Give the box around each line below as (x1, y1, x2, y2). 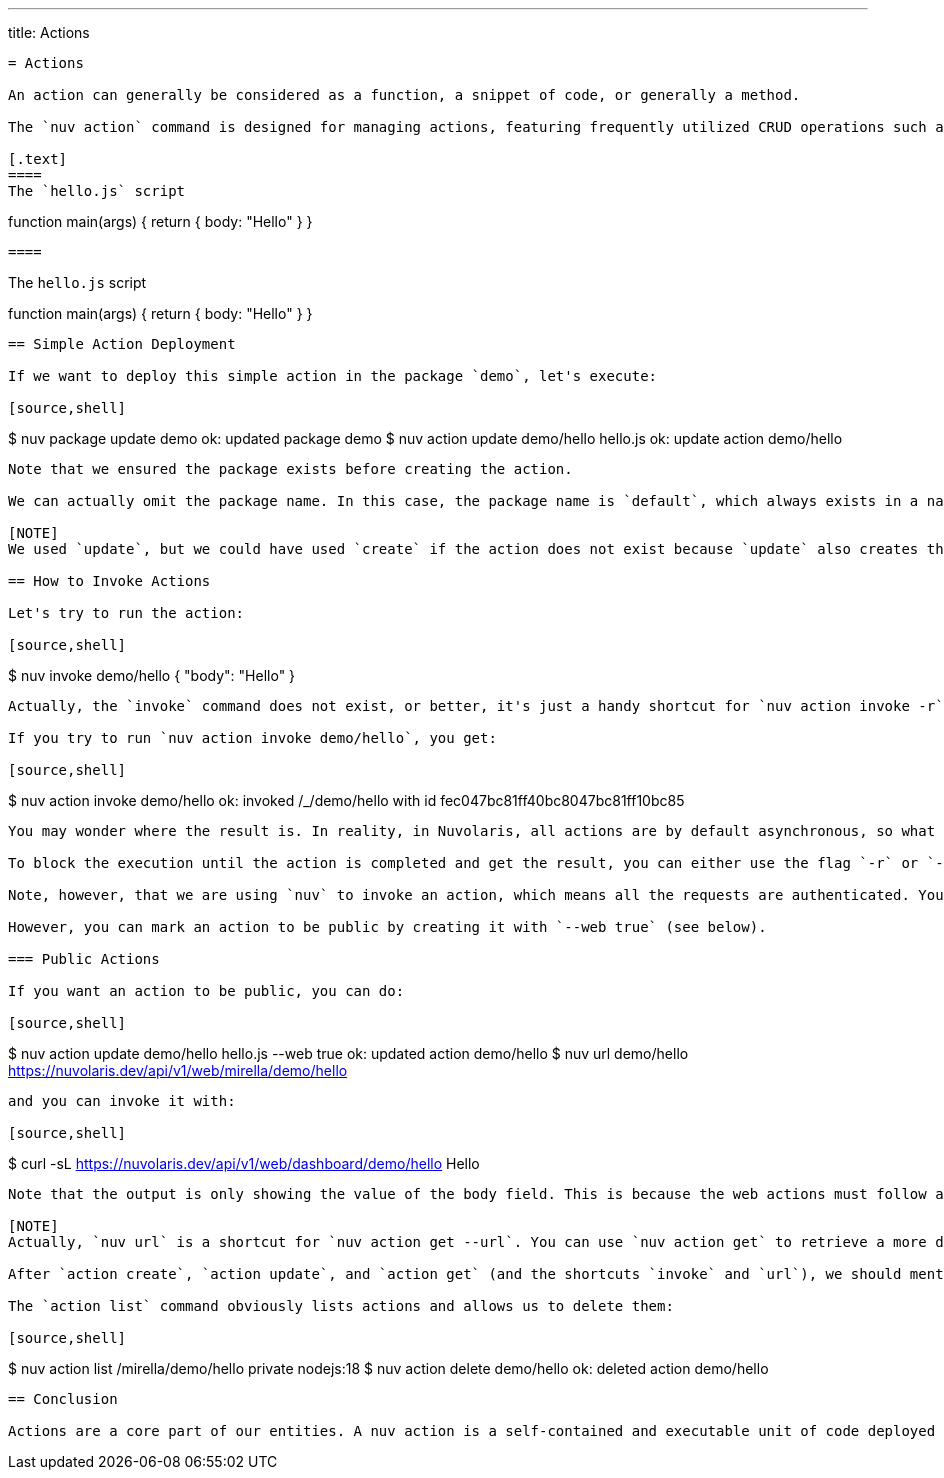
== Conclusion (8, 1391, 118, 1407)
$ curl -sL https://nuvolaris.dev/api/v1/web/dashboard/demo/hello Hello (8, 1155, 480, 1172)
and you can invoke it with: (8, 1093, 236, 1109)
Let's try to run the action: (8, 605, 245, 621)
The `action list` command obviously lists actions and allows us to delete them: (8, 1298, 674, 1314)
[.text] (8, 151, 68, 167)
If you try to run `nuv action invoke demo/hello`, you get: (8, 730, 497, 746)
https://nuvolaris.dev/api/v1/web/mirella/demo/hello (8, 1062, 348, 1079)
